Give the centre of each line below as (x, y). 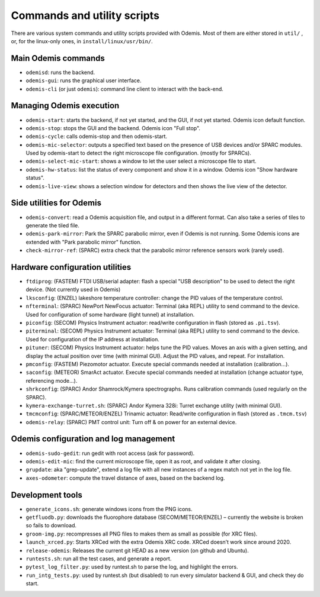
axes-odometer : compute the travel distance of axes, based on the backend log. (125, 478)
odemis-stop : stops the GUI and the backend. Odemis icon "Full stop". (113, 128)
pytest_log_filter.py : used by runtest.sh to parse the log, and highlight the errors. (132, 567)
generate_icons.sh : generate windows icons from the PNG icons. (109, 509)
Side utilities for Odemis (56, 203)
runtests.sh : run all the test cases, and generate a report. (99, 559)
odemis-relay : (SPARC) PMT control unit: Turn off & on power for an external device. (131, 422)
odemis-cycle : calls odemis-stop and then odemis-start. (97, 137)
